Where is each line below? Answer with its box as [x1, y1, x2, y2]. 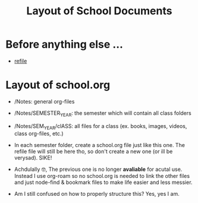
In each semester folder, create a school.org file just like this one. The [14, 142, 186, 149]
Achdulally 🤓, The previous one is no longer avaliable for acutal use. [14, 165, 183, 173]
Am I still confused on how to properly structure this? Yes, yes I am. [14, 190, 180, 198]
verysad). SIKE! [14, 154, 52, 161]
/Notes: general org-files [14, 98, 75, 105]
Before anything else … [5, 38, 123, 51]
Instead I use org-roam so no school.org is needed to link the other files [14, 173, 190, 180]
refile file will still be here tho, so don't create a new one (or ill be [14, 148, 173, 155]
